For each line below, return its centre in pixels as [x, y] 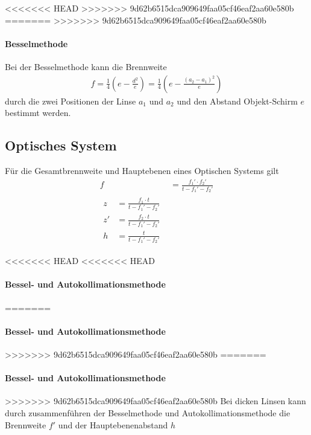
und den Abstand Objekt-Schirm [237, 101]
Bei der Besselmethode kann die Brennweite [86, 66]
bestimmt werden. [38, 113]
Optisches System [61, 145]
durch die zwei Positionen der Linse [71, 101]
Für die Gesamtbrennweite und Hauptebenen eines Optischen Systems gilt [142, 170]
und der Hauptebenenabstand [113, 424]
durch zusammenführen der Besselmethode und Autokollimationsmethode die [148, 413]
